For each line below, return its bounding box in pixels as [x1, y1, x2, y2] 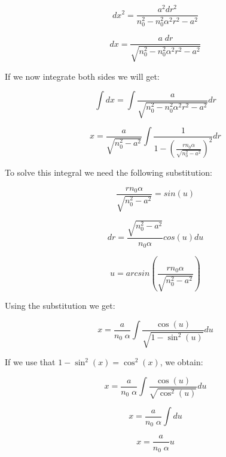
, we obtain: [160, 356, 203, 368]
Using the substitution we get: [5, 299, 115, 312]
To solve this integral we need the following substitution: [5, 166, 212, 179]
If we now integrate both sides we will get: [5, 70, 160, 82]
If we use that [5, 356, 56, 368]
